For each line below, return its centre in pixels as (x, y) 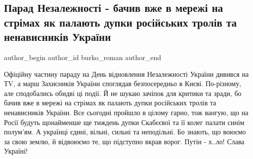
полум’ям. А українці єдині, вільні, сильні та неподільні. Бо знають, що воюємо (125, 132)
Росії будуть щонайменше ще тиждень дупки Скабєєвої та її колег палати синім (124, 122)
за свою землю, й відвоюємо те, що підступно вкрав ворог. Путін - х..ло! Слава (124, 141)
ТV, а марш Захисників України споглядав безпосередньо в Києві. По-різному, (123, 83)
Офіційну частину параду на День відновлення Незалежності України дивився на (126, 74)
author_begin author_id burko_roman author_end (83, 57)
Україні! (16, 151)
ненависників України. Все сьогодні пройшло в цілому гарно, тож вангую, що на (126, 112)
